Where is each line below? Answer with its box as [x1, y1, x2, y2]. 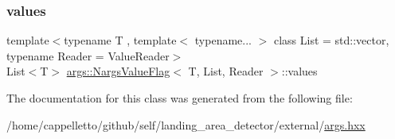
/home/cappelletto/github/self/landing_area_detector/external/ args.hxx [6, 116, 366, 133]
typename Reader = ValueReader [6, 47, 170, 64]
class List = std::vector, [273, 32, 389, 48]
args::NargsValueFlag [66, 63, 170, 79]
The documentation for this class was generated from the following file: [6, 90, 353, 106]
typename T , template [64, 32, 177, 48]
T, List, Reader [188, 63, 264, 79]
